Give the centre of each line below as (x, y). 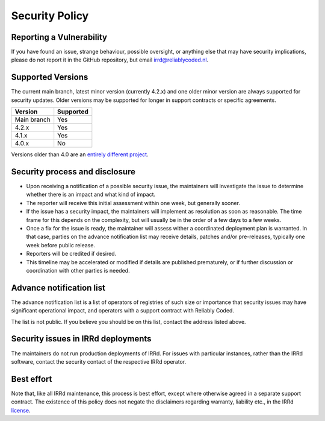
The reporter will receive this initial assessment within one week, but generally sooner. (133, 203)
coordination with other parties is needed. (78, 270)
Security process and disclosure (73, 172)
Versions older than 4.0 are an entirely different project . (80, 154)
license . (21, 410)
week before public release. (61, 245)
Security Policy (50, 16)
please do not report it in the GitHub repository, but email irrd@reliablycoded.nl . (110, 60)
